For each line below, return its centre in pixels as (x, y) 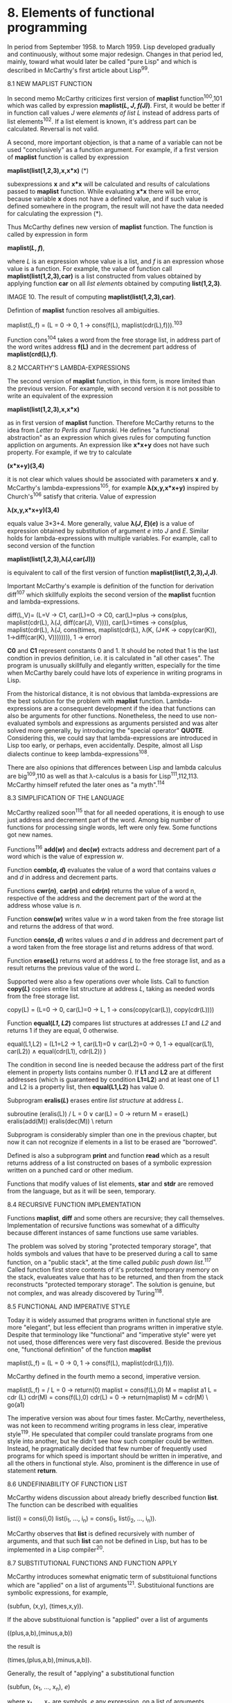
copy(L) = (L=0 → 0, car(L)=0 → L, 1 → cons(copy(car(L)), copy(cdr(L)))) (111, 1010)
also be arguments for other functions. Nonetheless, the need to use (105, 716)
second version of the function (51, 545)
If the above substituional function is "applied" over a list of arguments (108, 1619)
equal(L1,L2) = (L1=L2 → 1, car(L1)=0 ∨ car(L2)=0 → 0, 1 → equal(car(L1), (110, 1044)
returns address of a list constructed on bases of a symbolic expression (110, 1163)
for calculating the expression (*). (55, 213)
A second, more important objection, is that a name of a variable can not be (115, 142)
